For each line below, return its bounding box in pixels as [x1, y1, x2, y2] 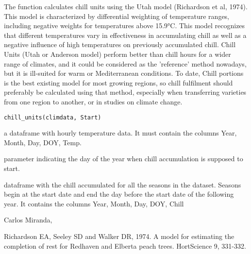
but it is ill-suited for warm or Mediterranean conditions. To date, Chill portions [4, 68, 244, 78]
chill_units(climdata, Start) [4, 114, 101, 121]
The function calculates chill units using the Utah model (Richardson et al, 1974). [4, 1, 248, 11]
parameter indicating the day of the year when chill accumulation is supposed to [4, 153, 243, 164]
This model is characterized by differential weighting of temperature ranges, [4, 11, 230, 21]
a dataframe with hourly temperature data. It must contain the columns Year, [4, 128, 237, 138]
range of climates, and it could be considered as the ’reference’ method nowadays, [4, 58, 247, 68]
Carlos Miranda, [4, 215, 52, 225]
